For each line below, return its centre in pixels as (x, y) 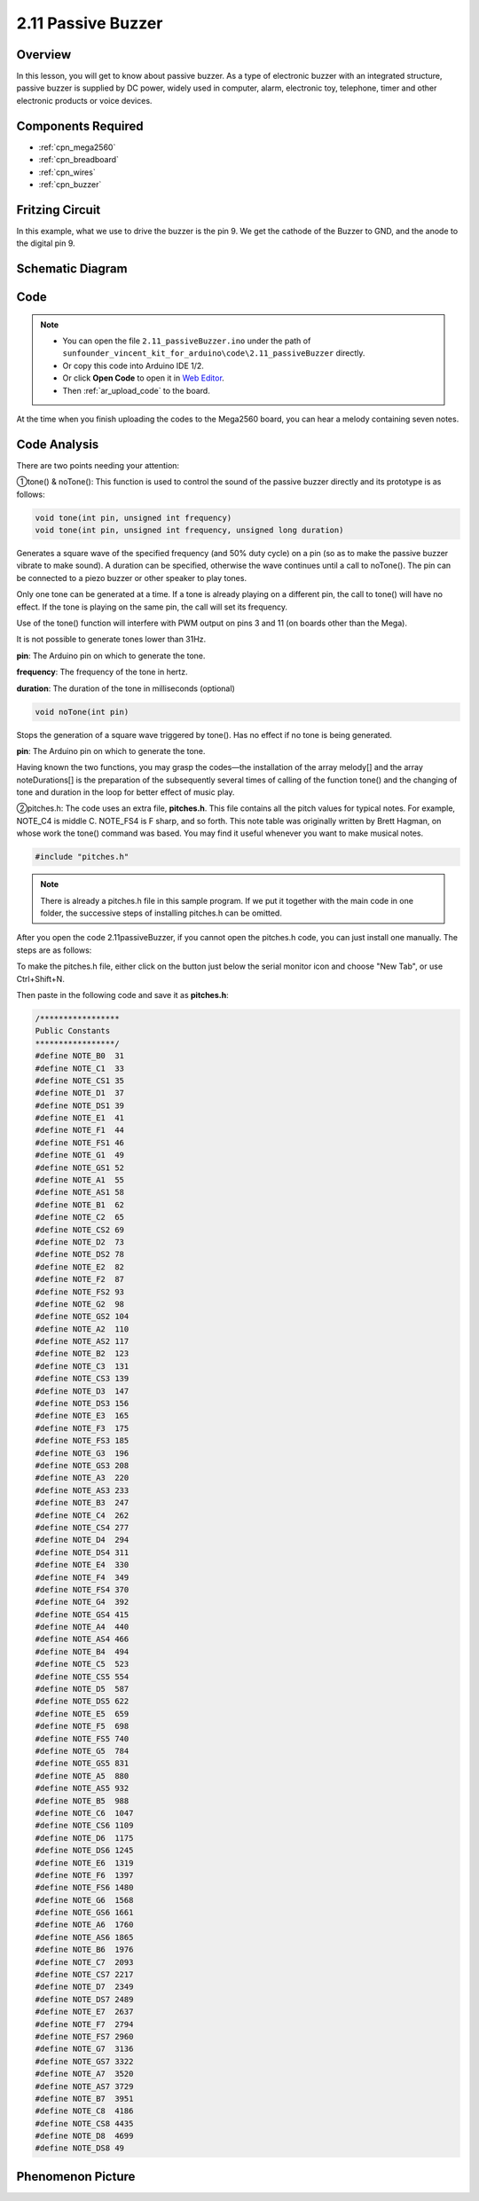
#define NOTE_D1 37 (79, 1093)
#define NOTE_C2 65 (79, 1217)
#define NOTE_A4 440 (82, 1627)
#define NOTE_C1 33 (79, 1068)
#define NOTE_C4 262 (82, 1515)
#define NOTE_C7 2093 (84, 1962)
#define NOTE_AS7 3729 (84, 2086)
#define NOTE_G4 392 (82, 1602)
